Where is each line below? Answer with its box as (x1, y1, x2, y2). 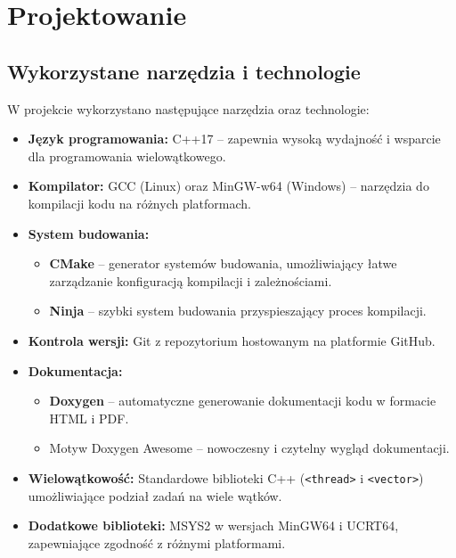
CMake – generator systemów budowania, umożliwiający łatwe (49, 254, 397, 273)
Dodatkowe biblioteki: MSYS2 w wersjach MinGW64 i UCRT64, (28, 516, 399, 535)
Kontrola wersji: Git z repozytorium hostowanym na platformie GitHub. (28, 331, 436, 349)
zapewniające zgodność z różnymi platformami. (28, 533, 286, 552)
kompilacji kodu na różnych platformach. (28, 193, 251, 212)
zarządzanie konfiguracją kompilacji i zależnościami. (49, 271, 332, 290)
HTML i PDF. (49, 408, 129, 427)
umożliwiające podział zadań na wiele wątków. (28, 486, 282, 505)
